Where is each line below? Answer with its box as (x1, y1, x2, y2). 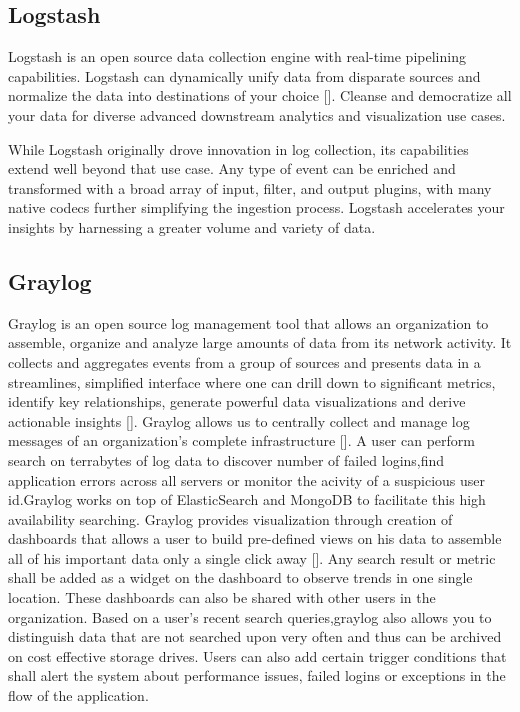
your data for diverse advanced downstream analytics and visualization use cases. (8, 104, 506, 125)
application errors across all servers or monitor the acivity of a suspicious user (8, 469, 486, 490)
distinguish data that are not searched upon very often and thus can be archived (8, 626, 502, 647)
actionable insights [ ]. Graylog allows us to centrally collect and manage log (8, 410, 470, 431)
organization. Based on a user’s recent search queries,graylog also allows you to (8, 606, 492, 627)
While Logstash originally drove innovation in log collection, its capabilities (8, 138, 469, 159)
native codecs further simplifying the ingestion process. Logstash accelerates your (8, 197, 505, 218)
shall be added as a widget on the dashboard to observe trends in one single (8, 567, 473, 588)
